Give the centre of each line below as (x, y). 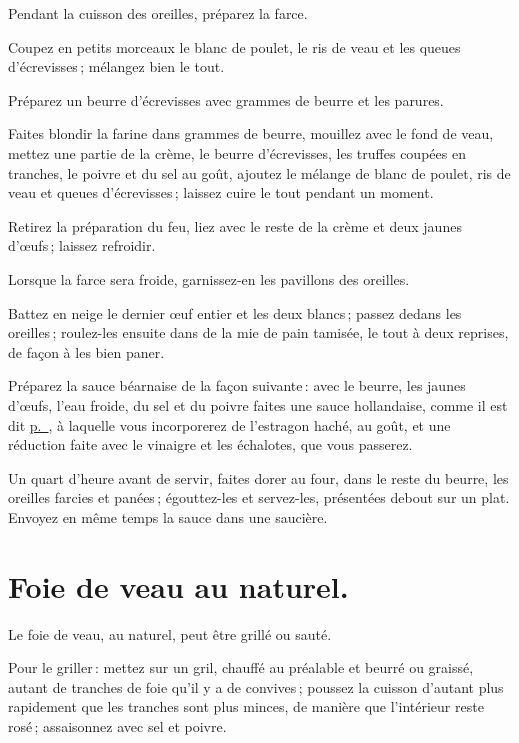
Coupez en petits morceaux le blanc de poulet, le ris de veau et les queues (234, 46)
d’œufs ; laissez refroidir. (82, 245)
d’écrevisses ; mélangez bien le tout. (116, 66)
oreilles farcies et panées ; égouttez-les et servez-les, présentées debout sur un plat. (259, 497)
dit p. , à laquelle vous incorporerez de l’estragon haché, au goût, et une (229, 424)
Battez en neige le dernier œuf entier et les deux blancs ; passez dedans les (235, 312)
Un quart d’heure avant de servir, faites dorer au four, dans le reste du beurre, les (258, 477)
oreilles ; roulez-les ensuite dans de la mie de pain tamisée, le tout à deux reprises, (258, 332)
